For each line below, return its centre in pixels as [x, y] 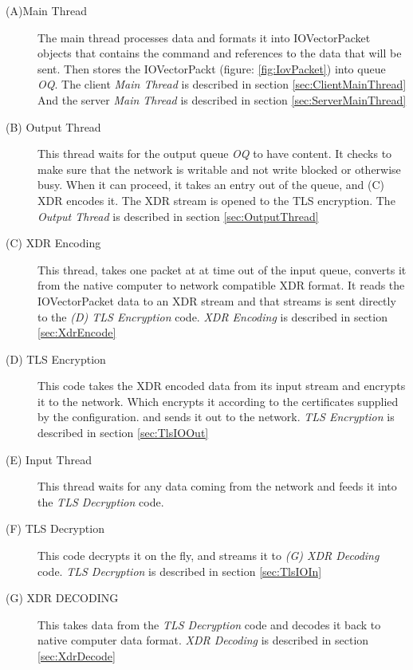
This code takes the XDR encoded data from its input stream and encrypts [222, 386]
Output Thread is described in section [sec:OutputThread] [178, 216]
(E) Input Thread [49, 459]
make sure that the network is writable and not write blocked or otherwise [219, 169]
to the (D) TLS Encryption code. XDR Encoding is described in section [212, 316]
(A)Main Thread [46, 10]
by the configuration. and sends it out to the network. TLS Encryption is [216, 417]
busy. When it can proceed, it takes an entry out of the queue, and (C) [211, 185]
